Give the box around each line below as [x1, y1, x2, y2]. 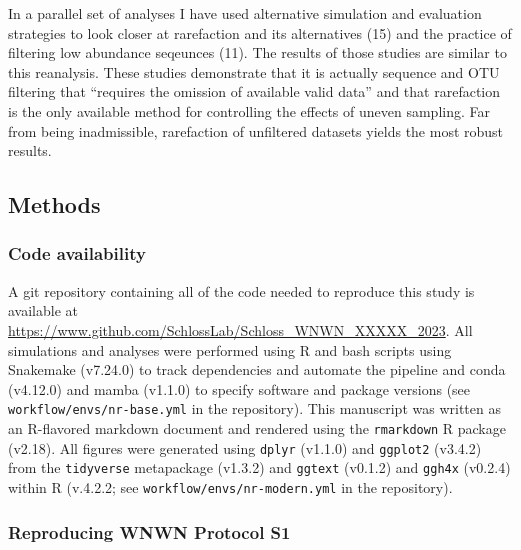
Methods [8, 189, 101, 220]
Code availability [8, 241, 146, 266]
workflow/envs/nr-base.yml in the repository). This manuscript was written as [8, 398, 501, 419]
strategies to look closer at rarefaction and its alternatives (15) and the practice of [8, 22, 512, 43]
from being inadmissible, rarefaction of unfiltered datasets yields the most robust [8, 120, 504, 141]
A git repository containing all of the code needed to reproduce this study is [8, 280, 475, 301]
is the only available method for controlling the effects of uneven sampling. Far [8, 100, 490, 121]
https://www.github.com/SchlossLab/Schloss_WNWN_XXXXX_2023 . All [8, 319, 473, 340]
